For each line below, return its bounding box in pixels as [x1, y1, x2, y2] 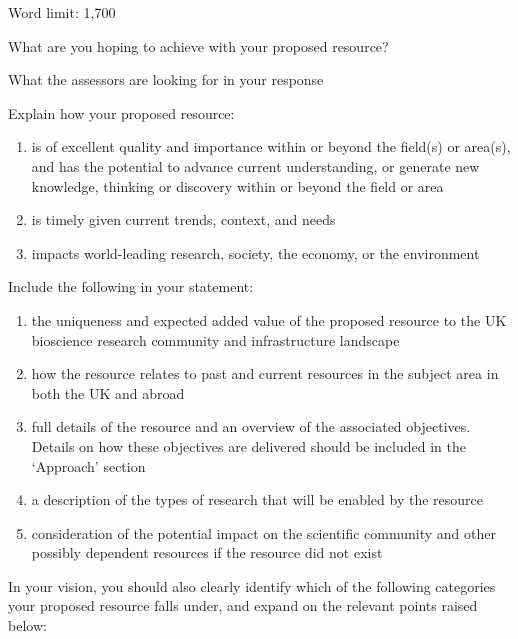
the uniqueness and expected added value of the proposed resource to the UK [31, 309, 507, 330]
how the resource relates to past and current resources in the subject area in [31, 363, 499, 384]
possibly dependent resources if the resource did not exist [31, 542, 383, 563]
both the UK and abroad [31, 382, 185, 403]
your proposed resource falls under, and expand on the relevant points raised [8, 595, 478, 616]
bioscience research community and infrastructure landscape [31, 329, 400, 350]
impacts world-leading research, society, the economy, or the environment [31, 242, 480, 263]
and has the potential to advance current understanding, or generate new [31, 155, 480, 176]
